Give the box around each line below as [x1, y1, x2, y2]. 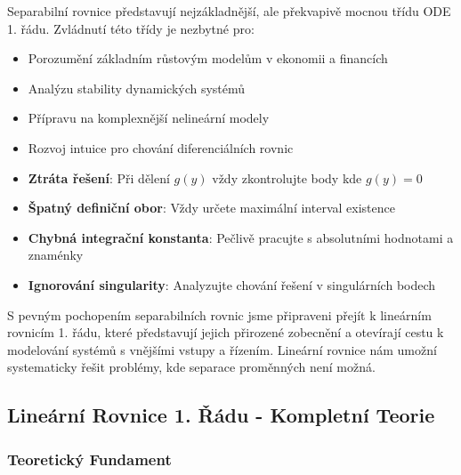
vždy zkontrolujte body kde [212, 168, 362, 187]
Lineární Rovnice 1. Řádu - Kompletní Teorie [7, 401, 435, 429]
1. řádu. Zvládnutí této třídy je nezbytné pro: [7, 19, 255, 37]
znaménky [28, 246, 84, 264]
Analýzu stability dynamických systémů [28, 78, 246, 97]
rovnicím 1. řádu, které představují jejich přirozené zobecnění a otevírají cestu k [7, 323, 444, 342]
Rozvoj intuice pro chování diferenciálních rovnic [28, 138, 294, 157]
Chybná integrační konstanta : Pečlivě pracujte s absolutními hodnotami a [28, 228, 454, 246]
